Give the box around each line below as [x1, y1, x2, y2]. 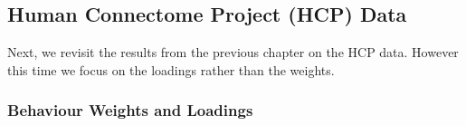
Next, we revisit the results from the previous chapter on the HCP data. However [7, 43, 459, 62]
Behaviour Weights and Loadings [7, 99, 253, 121]
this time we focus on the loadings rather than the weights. [7, 60, 335, 79]
